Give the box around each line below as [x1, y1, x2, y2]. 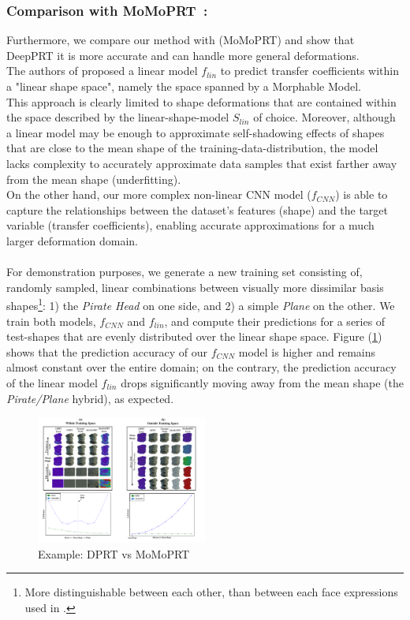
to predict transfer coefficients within [220, 62, 399, 79]
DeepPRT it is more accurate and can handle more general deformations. [6, 47, 360, 63]
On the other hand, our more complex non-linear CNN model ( [6, 186, 311, 203]
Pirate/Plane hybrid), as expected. [6, 390, 174, 406]
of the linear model [6, 374, 98, 390]
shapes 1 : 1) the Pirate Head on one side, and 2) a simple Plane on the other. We [6, 295, 395, 313]
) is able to [335, 186, 388, 203]
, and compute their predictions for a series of [164, 312, 386, 329]
